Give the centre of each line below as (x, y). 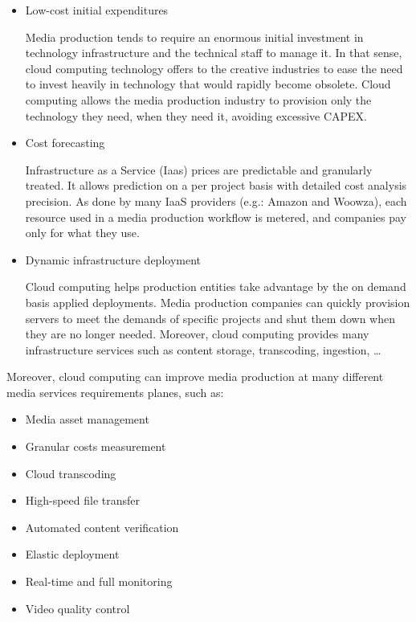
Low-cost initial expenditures (97, 10)
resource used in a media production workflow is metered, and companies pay (216, 217)
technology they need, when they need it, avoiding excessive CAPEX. (196, 115)
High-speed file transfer (82, 500)
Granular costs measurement (96, 446)
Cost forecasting (65, 143)
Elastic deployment (72, 554)
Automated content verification (102, 527)
